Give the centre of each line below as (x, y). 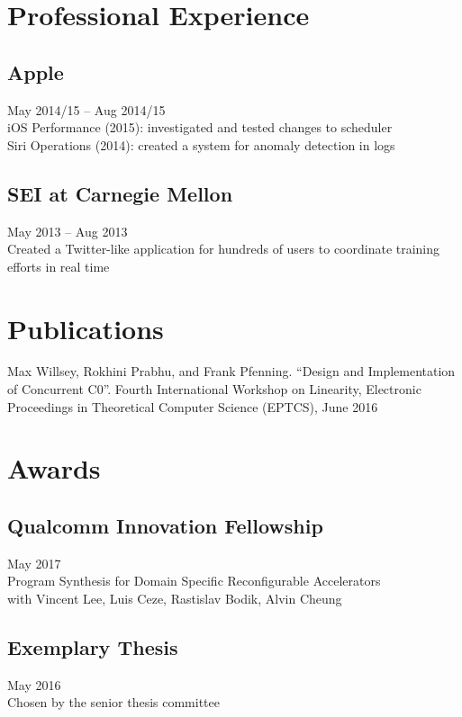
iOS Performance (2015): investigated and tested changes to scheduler (200, 127)
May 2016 (34, 684)
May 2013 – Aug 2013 (68, 231)
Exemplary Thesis (93, 647)
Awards (54, 468)
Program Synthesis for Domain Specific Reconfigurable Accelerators (194, 581)
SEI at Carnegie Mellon (120, 193)
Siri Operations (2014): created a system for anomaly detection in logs (201, 144)
